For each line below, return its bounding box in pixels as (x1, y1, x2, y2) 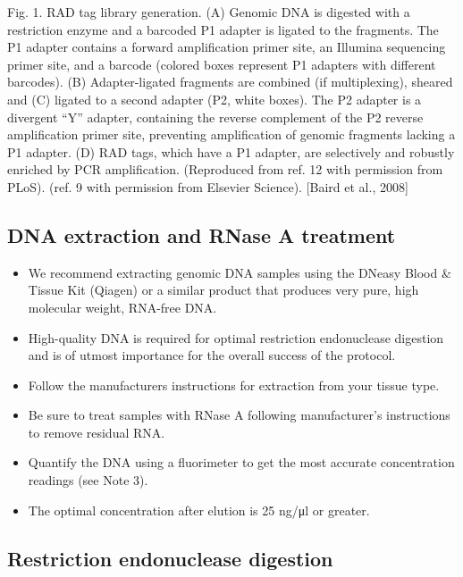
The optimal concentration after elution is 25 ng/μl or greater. (28, 500, 370, 519)
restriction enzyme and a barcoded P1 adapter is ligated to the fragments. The (7, 20, 439, 38)
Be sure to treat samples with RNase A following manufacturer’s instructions (28, 406, 450, 424)
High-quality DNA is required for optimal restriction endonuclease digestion (28, 328, 444, 347)
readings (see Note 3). (28, 471, 148, 489)
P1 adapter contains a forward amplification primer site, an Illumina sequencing (7, 38, 446, 56)
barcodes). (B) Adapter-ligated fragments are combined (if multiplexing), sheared (7, 72, 453, 91)
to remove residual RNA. (28, 422, 165, 441)
